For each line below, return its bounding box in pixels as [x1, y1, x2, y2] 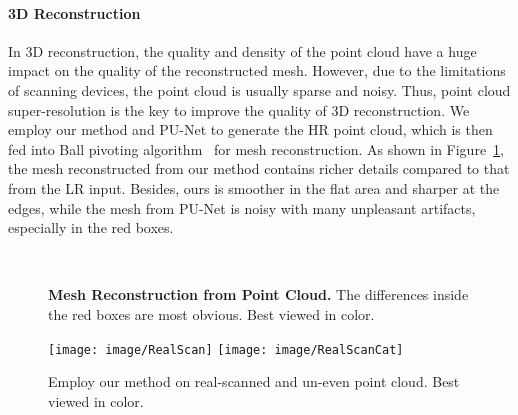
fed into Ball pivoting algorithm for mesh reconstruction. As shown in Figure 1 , [8, 138, 504, 159]
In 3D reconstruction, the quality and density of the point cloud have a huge [8, 40, 477, 61]
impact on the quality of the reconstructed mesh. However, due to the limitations [8, 60, 506, 81]
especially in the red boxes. [8, 217, 174, 238]
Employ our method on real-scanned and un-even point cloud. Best [48, 371, 460, 392]
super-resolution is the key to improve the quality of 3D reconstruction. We [8, 99, 470, 120]
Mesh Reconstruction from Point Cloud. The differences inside [48, 284, 469, 305]
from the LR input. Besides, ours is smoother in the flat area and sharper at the [8, 177, 500, 198]
